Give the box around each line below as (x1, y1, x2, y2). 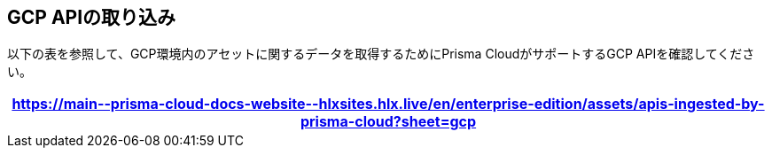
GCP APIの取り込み (7, 6, 176, 28)
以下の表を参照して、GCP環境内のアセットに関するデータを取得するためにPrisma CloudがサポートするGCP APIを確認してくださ (7, 46, 755, 62)
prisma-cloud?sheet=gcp (300, 112, 477, 131)
